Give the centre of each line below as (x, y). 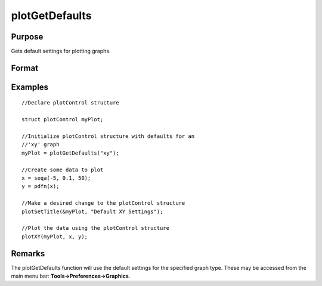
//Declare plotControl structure (70, 103)
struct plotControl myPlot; (63, 120)
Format (25, 68)
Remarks (28, 253)
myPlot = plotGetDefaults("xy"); (70, 153)
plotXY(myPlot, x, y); (55, 236)
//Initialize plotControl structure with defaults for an (108, 136)
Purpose (27, 37)
